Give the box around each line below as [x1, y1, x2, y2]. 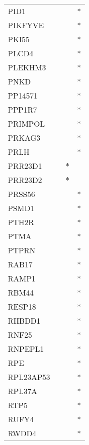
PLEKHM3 [8, 62, 46, 73]
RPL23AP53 [8, 371, 50, 382]
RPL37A [8, 385, 37, 396]
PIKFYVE [8, 19, 44, 31]
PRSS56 [8, 188, 35, 199]
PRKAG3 [8, 132, 41, 143]
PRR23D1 [8, 160, 42, 171]
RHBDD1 [8, 315, 41, 326]
